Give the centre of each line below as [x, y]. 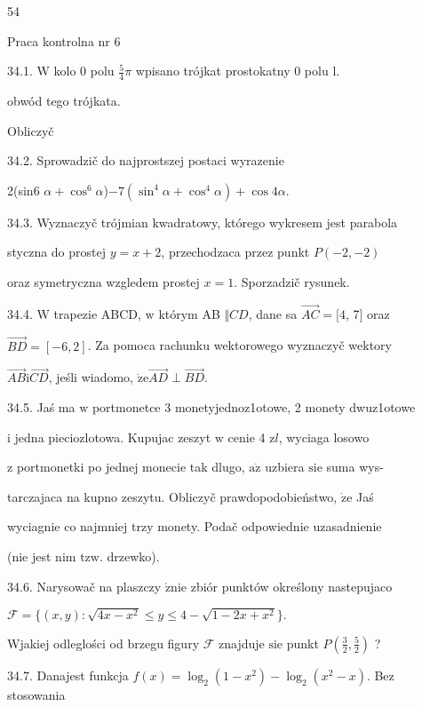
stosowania [36, 694]
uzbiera [285, 467]
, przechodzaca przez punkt [235, 252]
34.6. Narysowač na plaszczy [84, 586]
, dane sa [273, 313]
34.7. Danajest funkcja [68, 675]
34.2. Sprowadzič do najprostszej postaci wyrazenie [146, 160]
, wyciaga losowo [324, 437]
